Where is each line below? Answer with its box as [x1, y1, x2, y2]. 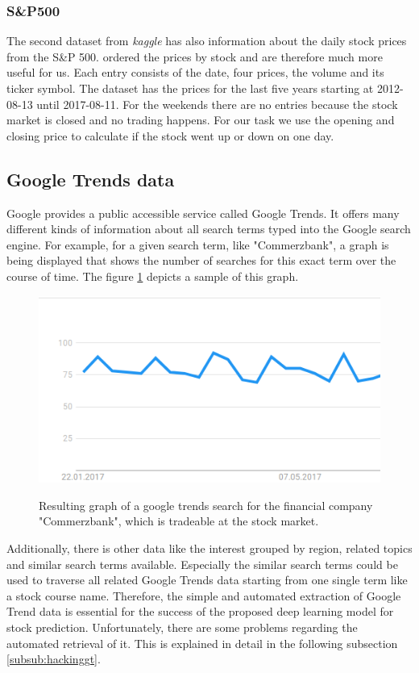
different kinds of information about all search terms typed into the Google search [6, 220, 411, 237]
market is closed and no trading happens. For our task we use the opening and [6, 111, 395, 128]
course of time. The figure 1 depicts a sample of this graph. [6, 267, 299, 284]
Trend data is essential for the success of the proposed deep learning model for [6, 603, 394, 620]
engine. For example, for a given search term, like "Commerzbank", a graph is [6, 236, 389, 253]
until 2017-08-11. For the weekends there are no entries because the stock [36, 95, 398, 112]
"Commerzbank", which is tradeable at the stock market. [39, 512, 319, 529]
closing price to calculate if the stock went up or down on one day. [6, 127, 334, 144]
